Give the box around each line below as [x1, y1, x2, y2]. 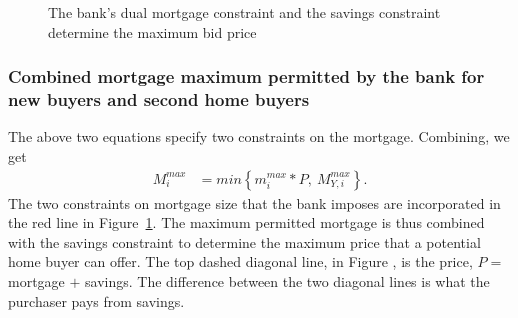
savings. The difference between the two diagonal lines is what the [85, 270, 490, 291]
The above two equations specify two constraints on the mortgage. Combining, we [8, 126, 510, 147]
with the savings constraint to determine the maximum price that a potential [8, 231, 481, 252]
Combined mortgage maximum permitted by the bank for [8, 64, 485, 89]
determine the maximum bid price [48, 21, 257, 42]
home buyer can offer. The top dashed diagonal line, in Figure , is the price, [8, 251, 473, 272]
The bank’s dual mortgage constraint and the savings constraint [48, 2, 441, 22]
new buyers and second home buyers [8, 87, 310, 112]
